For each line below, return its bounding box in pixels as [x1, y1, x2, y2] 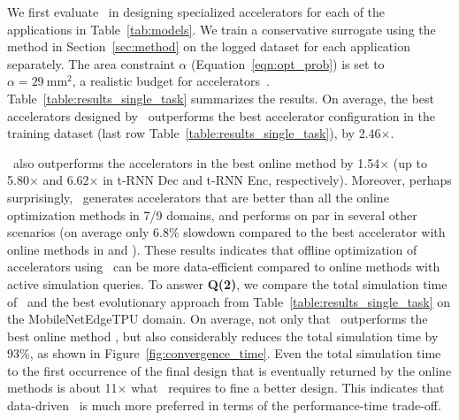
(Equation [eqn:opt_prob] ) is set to [190, 54, 385, 73]
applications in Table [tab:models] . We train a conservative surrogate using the [7, 19, 436, 38]
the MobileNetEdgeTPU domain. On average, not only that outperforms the [7, 309, 428, 328]
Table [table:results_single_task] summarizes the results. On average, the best [7, 88, 435, 107]
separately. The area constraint [7, 54, 175, 73]
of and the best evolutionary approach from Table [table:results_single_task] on [7, 292, 451, 310]
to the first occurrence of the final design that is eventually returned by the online [7, 361, 452, 379]
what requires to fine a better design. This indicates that [131, 378, 445, 397]
